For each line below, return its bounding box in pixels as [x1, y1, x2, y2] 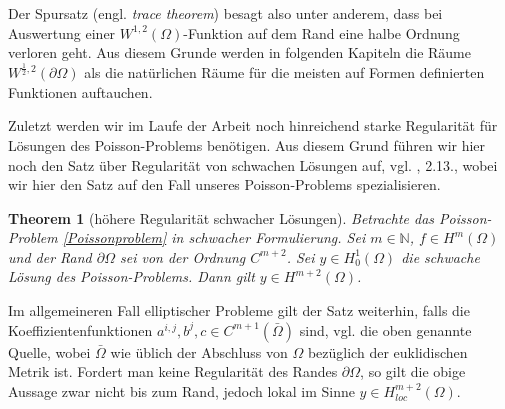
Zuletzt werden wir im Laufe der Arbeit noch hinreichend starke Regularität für [8, 115, 498, 136]
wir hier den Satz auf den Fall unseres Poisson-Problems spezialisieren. [8, 174, 441, 195]
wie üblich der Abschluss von [110, 341, 288, 362]
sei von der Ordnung [120, 246, 246, 267]
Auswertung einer [8, 22, 116, 43]
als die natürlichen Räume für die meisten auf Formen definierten [84, 62, 485, 83]
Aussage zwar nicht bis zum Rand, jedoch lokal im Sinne [8, 380, 355, 401]
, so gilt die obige [360, 361, 466, 382]
